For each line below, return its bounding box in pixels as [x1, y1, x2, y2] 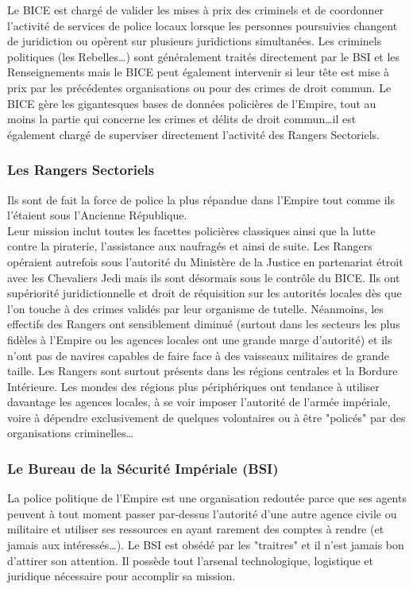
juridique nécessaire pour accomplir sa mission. [7, 568, 236, 584]
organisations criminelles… [7, 424, 134, 441]
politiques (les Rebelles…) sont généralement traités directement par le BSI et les [7, 48, 400, 64]
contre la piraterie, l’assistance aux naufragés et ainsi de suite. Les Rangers [7, 238, 372, 254]
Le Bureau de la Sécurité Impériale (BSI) [7, 458, 279, 478]
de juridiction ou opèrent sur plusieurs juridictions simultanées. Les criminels [7, 33, 382, 49]
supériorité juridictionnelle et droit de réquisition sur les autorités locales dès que [7, 285, 402, 301]
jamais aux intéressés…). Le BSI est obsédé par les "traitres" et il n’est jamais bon [7, 537, 404, 553]
